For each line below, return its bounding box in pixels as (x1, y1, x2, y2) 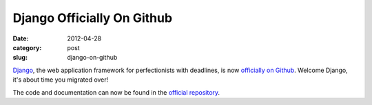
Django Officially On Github (12, 10, 172, 25)
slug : (12, 54, 28, 62)
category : (12, 43, 42, 51)
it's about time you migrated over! (12, 75, 109, 84)
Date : (12, 34, 29, 43)
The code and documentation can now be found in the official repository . (12, 88, 220, 96)
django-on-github (67, 54, 118, 62)
